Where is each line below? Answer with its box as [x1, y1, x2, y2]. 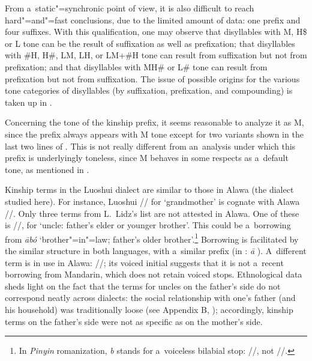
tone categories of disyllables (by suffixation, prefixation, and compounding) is [5, 84, 293, 97]
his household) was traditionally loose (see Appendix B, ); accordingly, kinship [5, 303, 293, 315]
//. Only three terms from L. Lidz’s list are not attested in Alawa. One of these [5, 207, 299, 219]
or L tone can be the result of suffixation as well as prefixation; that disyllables [5, 37, 295, 49]
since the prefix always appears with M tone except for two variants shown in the [5, 127, 304, 140]
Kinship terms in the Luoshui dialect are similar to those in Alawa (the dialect [5, 183, 294, 196]
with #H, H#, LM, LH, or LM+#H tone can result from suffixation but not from [5, 49, 307, 61]
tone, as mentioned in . [5, 163, 89, 175]
